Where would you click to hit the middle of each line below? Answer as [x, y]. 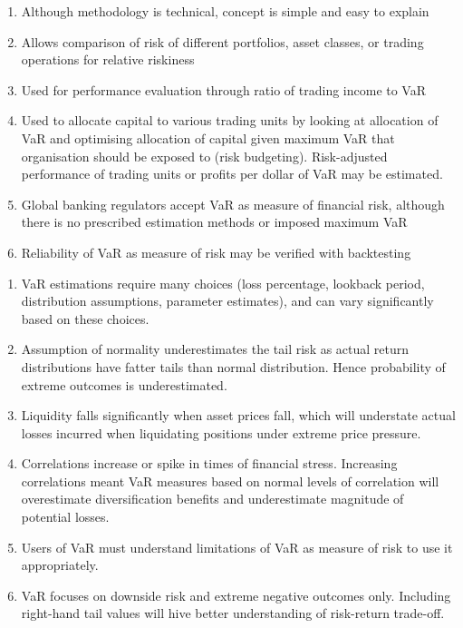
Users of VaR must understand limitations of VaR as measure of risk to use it [237, 547]
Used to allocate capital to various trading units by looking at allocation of [230, 120]
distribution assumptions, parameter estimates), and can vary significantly [227, 301]
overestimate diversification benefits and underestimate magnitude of [212, 499]
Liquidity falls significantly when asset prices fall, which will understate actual [238, 415]
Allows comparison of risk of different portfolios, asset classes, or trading [222, 41]
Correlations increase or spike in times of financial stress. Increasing [209, 463]
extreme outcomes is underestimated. [124, 384]
